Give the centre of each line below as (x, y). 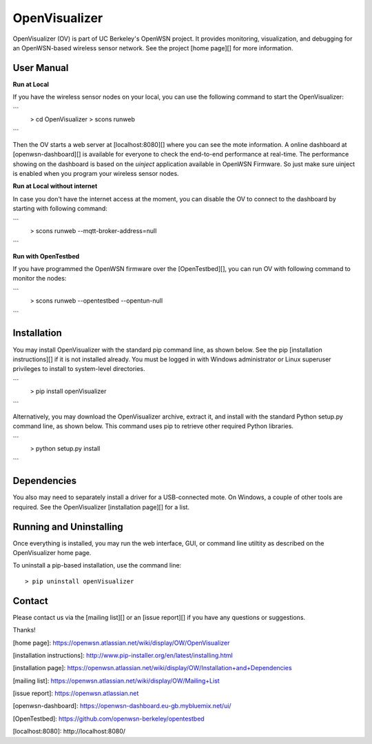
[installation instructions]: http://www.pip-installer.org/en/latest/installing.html (123, 655)
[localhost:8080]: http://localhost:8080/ (69, 732)
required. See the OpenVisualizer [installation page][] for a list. (101, 507)
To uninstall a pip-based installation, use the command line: (97, 565)
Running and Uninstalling (68, 526)
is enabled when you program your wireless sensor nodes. (96, 173)
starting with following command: (60, 209)
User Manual (41, 68)
